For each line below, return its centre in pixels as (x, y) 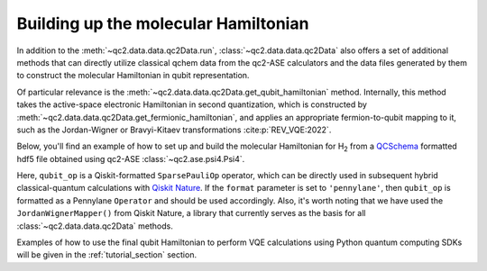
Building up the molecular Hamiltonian (163, 23)
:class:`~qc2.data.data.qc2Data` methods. (95, 226)
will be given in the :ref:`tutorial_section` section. (107, 255)
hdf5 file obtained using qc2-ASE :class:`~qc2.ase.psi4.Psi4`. (131, 158)
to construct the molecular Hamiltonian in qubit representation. (133, 76)
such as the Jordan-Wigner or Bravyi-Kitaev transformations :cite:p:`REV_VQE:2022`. (174, 130)
